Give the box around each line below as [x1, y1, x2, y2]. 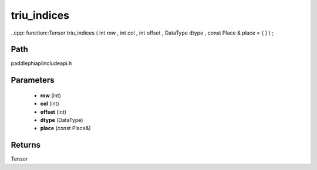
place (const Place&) [40, 125, 91, 132]
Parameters [11, 75, 55, 85]
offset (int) [40, 108, 67, 115]
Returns [11, 140, 41, 150]
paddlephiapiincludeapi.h [11, 60, 72, 67]
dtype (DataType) [40, 117, 83, 124]
